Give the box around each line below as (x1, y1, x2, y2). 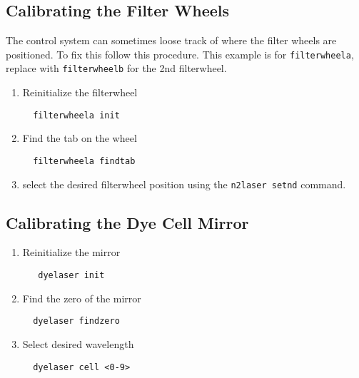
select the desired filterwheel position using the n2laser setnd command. (22, 176, 346, 191)
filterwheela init (33, 110, 120, 121)
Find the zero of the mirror (22, 290, 141, 305)
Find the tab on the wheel (22, 131, 137, 145)
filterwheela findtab (33, 155, 136, 166)
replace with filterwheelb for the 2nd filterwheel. (6, 61, 227, 76)
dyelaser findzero (33, 316, 120, 327)
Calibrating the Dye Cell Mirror (6, 211, 249, 233)
